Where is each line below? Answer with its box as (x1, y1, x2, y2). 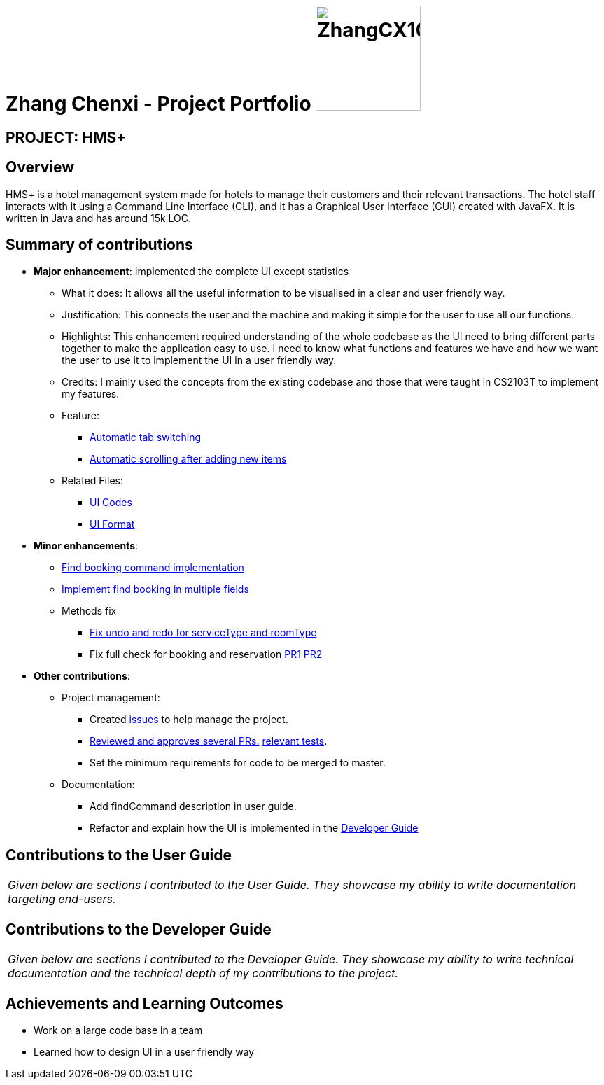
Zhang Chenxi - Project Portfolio (6, 92, 311, 115)
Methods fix (62, 605, 117, 617)
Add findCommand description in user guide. (90, 800, 297, 813)
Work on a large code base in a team (34, 1023, 203, 1036)
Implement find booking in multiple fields (62, 583, 249, 596)
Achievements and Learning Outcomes (6, 994, 283, 1012)
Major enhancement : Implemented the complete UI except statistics (34, 265, 349, 278)
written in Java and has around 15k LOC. (6, 211, 192, 224)
